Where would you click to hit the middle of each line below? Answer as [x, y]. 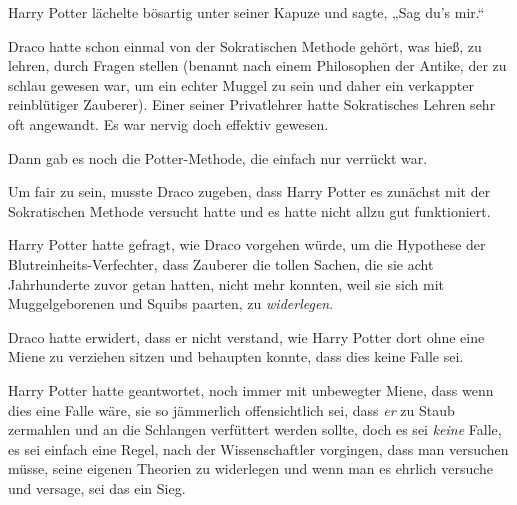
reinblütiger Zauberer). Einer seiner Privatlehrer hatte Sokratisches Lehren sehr [252, 104]
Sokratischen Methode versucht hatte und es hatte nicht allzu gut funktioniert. [249, 210]
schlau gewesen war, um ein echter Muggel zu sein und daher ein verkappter [241, 84]
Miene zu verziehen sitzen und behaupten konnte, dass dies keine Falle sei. [236, 356]
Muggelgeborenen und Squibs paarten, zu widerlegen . [171, 303]
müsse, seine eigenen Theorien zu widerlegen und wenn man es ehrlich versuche [251, 468]
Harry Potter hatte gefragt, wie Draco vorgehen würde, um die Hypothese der [247, 244]
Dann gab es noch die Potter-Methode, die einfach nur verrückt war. [218, 157]
